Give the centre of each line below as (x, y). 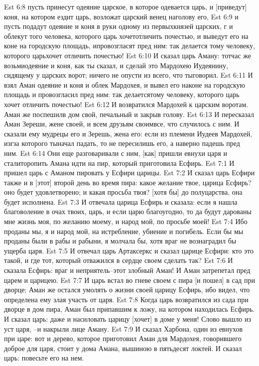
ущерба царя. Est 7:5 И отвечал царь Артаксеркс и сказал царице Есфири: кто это (129, 250)
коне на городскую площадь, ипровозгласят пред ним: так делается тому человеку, (129, 46)
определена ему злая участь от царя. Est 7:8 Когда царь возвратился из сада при (126, 299)
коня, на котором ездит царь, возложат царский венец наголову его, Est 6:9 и (121, 16)
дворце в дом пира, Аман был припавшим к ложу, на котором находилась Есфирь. (129, 309)
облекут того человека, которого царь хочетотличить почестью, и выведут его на (126, 36)
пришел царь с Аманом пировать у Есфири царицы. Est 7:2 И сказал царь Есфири (129, 173)
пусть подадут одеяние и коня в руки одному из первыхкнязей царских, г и (119, 26)
